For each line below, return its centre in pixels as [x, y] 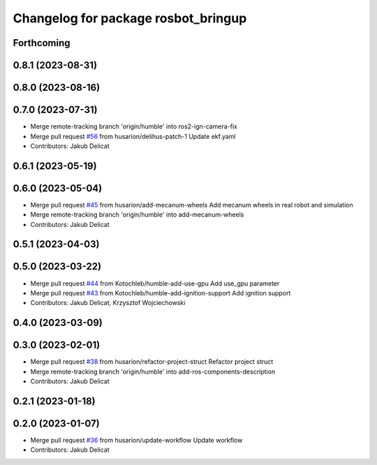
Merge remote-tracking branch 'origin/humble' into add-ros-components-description [153, 371]
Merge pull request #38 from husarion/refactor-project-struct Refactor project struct [152, 362]
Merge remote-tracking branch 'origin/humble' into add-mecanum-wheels [137, 215]
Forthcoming [42, 43]
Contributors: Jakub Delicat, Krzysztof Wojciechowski [108, 303]
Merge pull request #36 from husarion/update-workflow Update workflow [136, 440]
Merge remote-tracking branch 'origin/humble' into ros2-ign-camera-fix [134, 126]
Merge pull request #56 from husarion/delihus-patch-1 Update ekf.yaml [133, 136]
